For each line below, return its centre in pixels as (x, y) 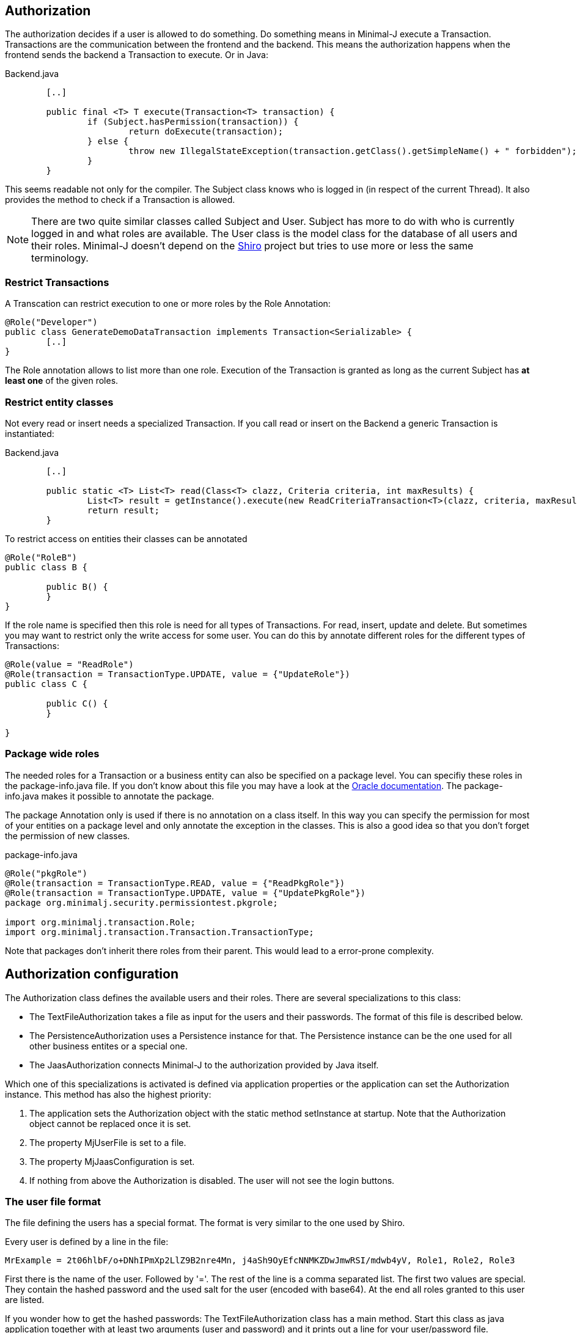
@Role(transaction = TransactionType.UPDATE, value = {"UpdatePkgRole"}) (186, 893)
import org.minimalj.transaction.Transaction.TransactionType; (160, 932)
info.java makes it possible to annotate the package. (110, 796)
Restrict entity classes (59, 402)
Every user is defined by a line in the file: (87, 1242)
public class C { (46, 684)
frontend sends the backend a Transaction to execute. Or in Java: (137, 55)
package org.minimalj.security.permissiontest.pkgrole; (141, 902)
